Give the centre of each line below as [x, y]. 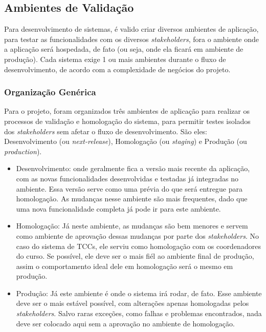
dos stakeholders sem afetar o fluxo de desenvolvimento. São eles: [106, 131]
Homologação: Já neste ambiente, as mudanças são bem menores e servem [132, 226]
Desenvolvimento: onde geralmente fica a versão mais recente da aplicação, [133, 168]
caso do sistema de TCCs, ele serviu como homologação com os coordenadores [138, 246]
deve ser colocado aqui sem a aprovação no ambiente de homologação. [125, 323]
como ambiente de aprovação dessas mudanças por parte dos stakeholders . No [137, 235]
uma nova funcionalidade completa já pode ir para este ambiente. [118, 208]
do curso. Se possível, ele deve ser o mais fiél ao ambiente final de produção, [135, 256]
